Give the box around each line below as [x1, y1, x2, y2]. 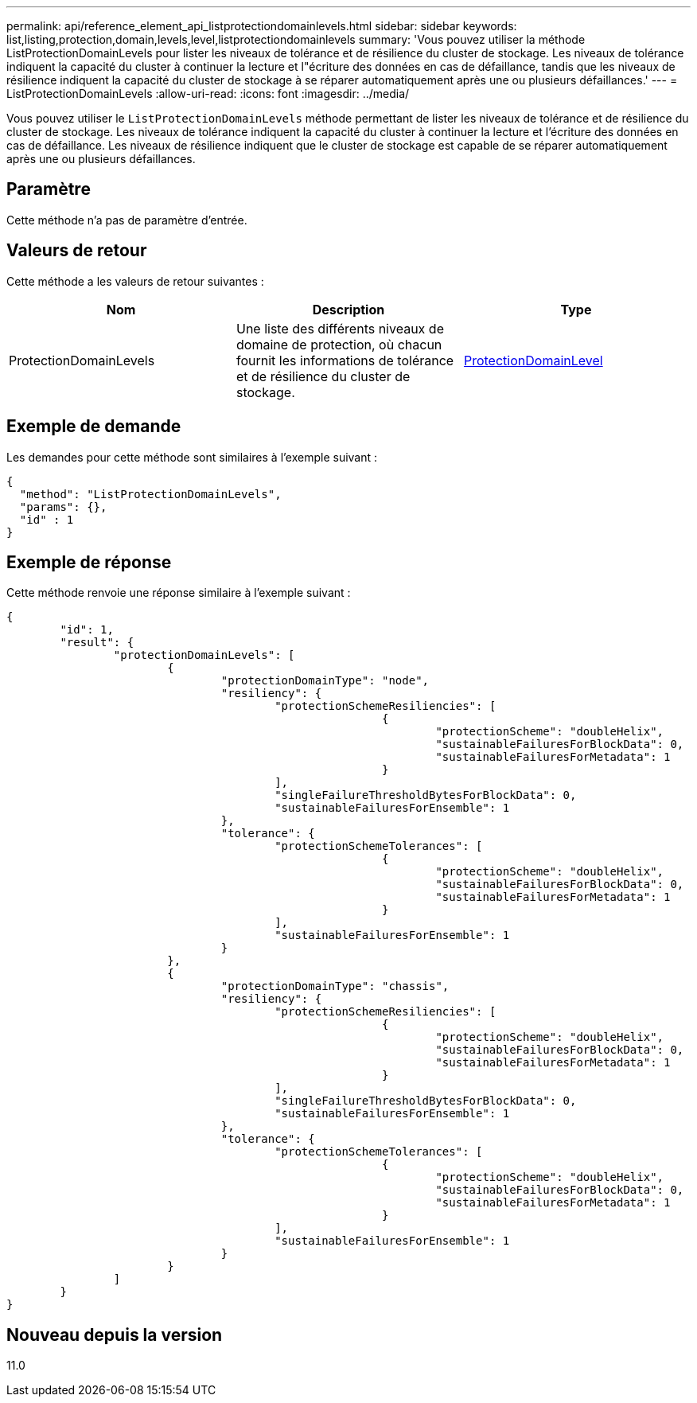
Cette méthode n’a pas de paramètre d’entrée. [6, 212, 247, 227]
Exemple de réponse [6, 551, 172, 572]
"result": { [60, 636, 134, 649]
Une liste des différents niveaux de [236, 320, 444, 337]
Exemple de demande [6, 416, 181, 437]
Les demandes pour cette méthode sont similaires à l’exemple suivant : [6, 450, 378, 464]
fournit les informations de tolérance [236, 352, 454, 368]
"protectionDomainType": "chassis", [220, 980, 450, 993]
